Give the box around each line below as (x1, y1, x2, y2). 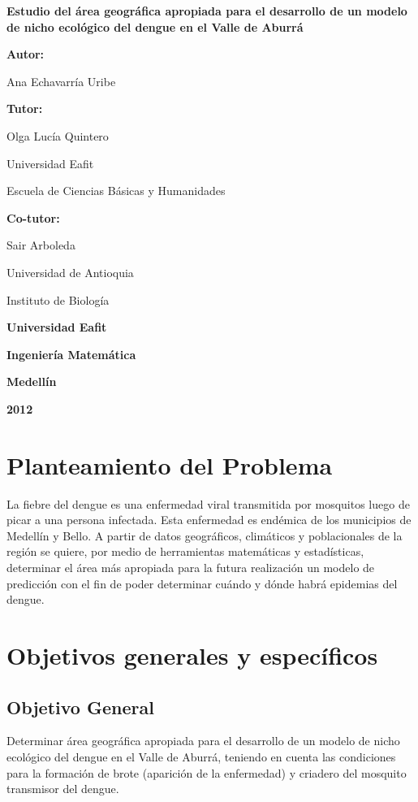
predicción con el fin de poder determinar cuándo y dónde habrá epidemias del (6, 574, 398, 592)
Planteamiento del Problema (6, 448, 333, 481)
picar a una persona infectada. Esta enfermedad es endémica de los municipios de (6, 511, 412, 528)
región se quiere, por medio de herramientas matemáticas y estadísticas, (6, 543, 364, 560)
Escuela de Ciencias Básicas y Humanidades (6, 182, 226, 199)
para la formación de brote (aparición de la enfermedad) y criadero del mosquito (6, 764, 407, 781)
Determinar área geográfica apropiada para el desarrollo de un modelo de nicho (6, 732, 400, 749)
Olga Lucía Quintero (6, 127, 109, 144)
